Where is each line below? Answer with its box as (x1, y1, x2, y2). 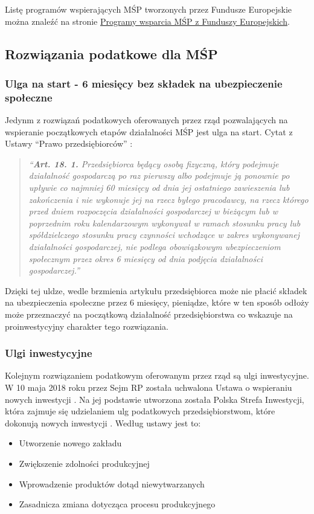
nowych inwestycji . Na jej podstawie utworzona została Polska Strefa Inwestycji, (5, 393, 304, 405)
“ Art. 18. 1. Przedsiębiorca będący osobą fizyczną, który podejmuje (28, 157, 279, 170)
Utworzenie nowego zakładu (19, 437, 122, 449)
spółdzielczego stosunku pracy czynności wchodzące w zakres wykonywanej (28, 228, 300, 241)
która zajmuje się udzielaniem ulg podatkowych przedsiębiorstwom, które (5, 405, 275, 417)
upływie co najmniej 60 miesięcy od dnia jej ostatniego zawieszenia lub (28, 181, 290, 194)
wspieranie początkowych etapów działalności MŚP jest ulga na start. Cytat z (5, 125, 293, 138)
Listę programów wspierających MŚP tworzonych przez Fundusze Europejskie (5, 3, 292, 15)
